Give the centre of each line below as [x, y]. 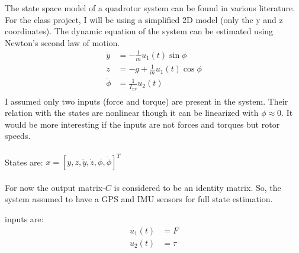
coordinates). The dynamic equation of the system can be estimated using [139, 31]
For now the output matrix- [55, 187]
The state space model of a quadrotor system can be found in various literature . [150, 8]
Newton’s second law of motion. [62, 42]
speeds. [18, 136]
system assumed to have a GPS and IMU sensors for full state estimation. [139, 199]
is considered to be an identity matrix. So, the [197, 187]
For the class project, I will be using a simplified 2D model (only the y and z [144, 19]
